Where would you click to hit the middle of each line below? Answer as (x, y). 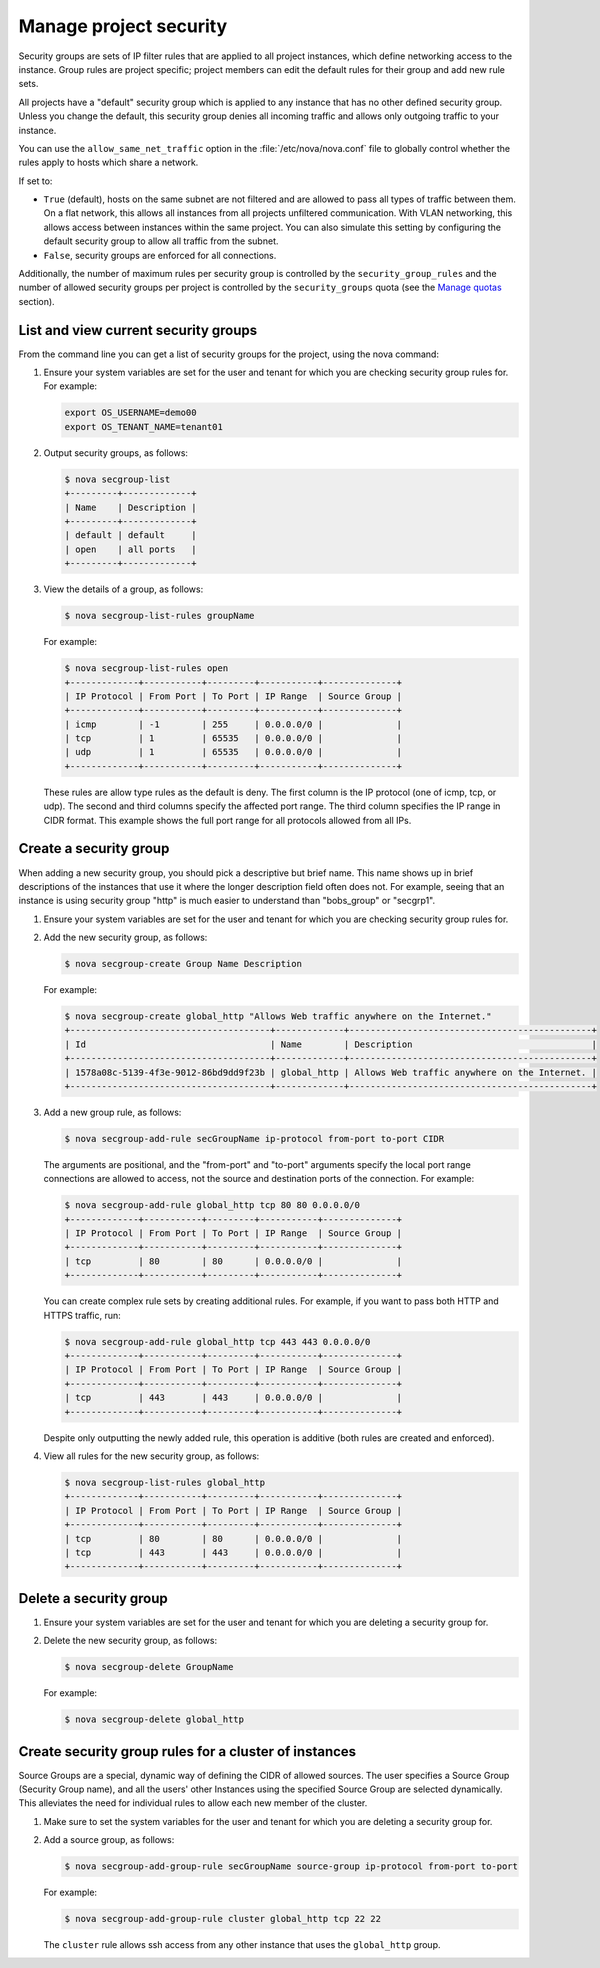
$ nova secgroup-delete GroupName (149, 1667)
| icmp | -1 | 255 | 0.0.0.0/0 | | (233, 724)
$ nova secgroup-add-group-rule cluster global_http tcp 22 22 (223, 1919)
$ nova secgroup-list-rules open (146, 668)
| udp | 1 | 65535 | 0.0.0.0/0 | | (233, 752)
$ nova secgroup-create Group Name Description (183, 964)
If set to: (35, 181)
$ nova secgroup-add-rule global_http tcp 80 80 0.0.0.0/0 (212, 1205)
